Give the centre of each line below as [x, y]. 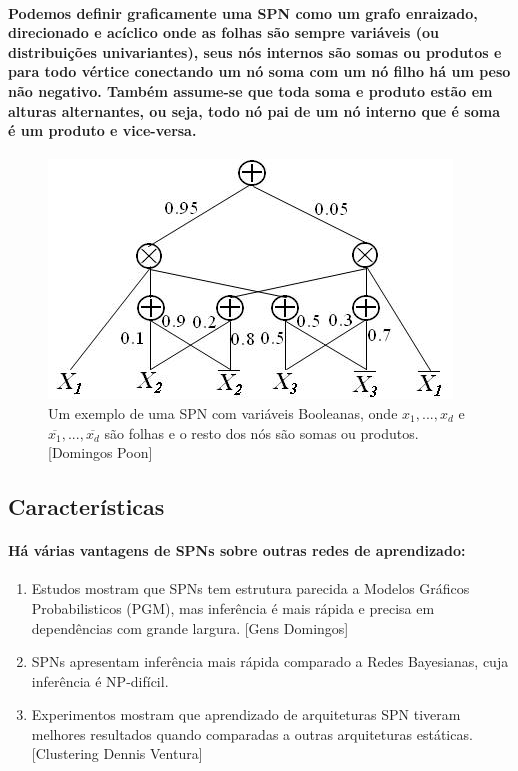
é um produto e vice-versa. [102, 130]
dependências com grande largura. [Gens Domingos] [190, 627]
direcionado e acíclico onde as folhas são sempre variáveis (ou [224, 32]
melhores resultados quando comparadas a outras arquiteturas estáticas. [252, 733]
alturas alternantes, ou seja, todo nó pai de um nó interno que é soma [254, 110]
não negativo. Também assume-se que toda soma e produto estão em [250, 90]
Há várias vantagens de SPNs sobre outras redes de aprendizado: [237, 550]
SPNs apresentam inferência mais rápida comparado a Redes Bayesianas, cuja [270, 661]
